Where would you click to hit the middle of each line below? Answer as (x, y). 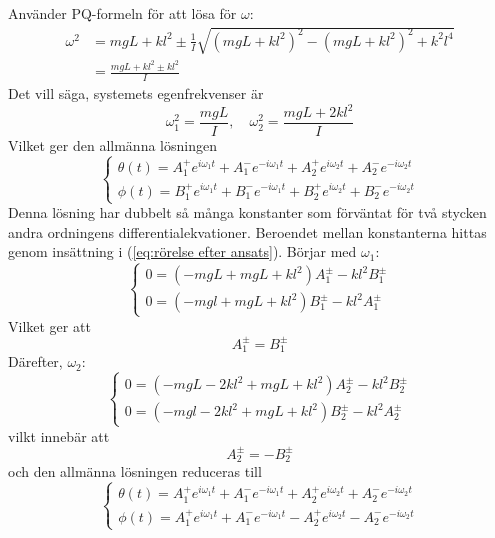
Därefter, (35, 361)
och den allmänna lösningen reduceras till (135, 471)
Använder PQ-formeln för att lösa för (122, 13)
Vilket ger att (49, 325)
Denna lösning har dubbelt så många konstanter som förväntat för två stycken (247, 212)
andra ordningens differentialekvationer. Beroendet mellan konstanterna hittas (247, 231)
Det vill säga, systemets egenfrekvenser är (136, 92)
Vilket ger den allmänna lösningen (112, 145)
